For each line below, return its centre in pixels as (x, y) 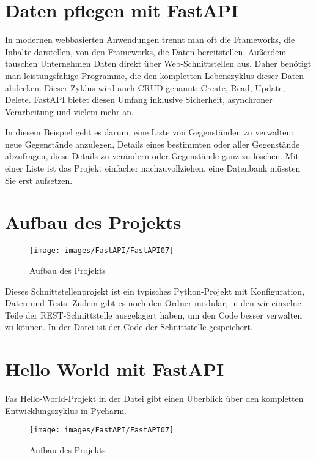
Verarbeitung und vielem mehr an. (69, 111)
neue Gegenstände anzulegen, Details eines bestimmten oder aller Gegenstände (152, 144)
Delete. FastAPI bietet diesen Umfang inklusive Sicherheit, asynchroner (139, 100)
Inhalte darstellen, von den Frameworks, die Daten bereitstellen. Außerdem (146, 51)
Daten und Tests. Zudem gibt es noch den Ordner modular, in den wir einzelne (153, 303)
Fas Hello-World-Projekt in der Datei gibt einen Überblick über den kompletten (154, 398)
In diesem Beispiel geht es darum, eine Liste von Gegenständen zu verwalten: (149, 132)
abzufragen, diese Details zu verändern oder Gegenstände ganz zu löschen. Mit (152, 156)
